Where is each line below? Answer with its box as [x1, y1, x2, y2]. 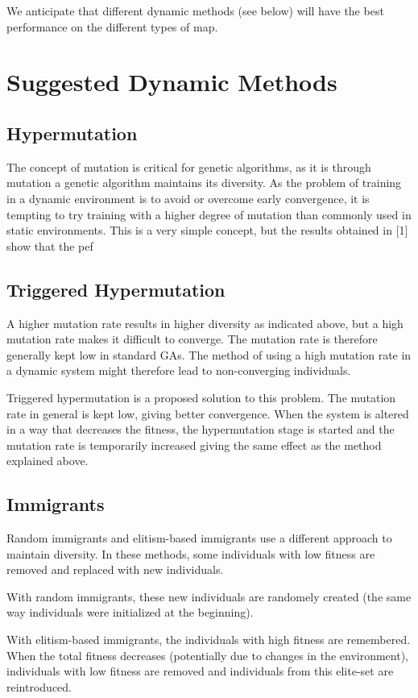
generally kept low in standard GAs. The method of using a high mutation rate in [6, 346, 412, 363]
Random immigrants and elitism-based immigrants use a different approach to [6, 530, 392, 546]
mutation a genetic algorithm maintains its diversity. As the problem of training [6, 174, 402, 191]
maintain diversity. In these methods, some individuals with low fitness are [6, 545, 375, 562]
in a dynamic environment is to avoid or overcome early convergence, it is [6, 189, 370, 206]
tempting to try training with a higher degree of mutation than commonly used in [6, 206, 412, 222]
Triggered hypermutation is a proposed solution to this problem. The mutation [6, 388, 396, 405]
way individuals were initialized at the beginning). [6, 604, 254, 621]
